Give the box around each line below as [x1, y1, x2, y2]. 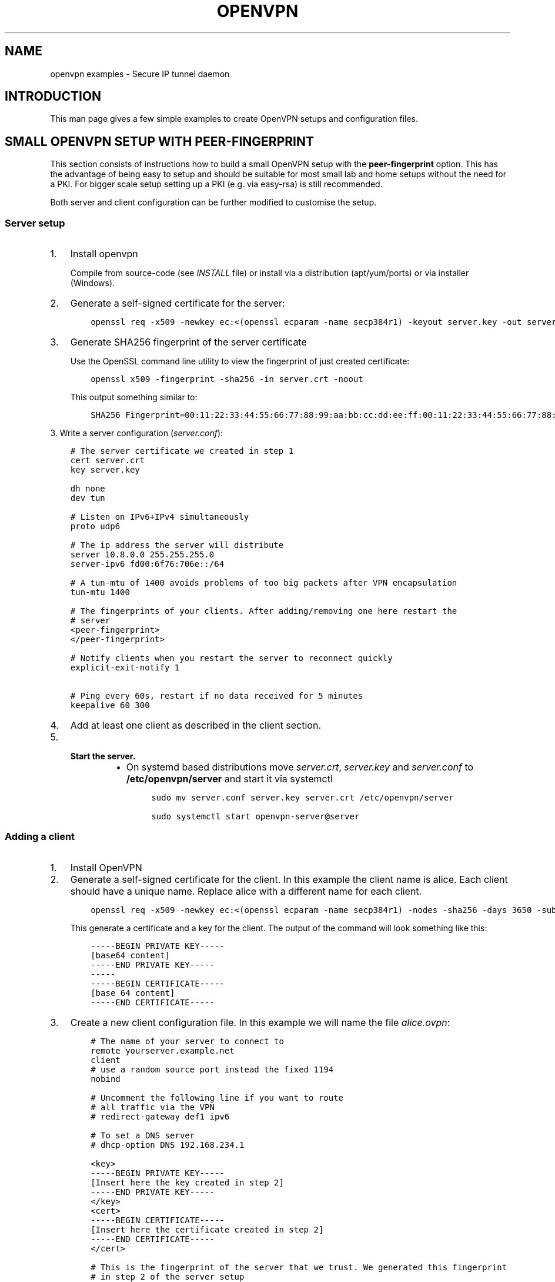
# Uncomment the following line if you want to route [91, 1092, 344, 1102]
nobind [91, 1074, 121, 1084]
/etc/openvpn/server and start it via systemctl [126, 773, 333, 785]
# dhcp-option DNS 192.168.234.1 [91, 1140, 245, 1150]
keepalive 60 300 [70, 700, 150, 710]
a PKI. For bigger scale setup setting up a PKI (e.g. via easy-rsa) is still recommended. [50, 179, 383, 190]
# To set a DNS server [91, 1130, 195, 1140]
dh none [70, 484, 105, 494]
